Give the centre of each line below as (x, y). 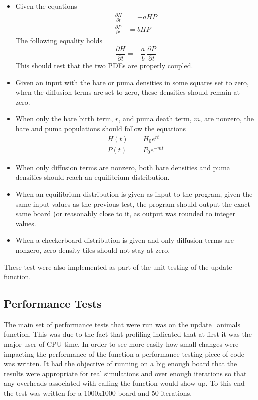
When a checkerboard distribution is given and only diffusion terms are (125, 240)
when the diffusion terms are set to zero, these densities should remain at (128, 92)
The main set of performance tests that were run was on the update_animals (122, 324)
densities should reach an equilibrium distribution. (93, 177)
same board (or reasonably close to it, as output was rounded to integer (126, 214)
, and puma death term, (155, 119)
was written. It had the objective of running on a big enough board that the (121, 364)
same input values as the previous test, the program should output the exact (133, 204)
